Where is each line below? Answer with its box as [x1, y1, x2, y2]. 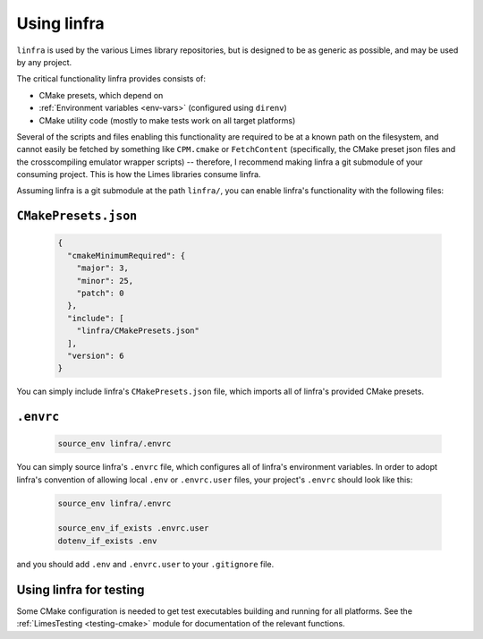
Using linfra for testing [16, 582, 145, 597]
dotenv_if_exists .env [57, 535, 157, 546]
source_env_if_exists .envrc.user [57, 524, 209, 533]
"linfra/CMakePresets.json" [76, 326, 200, 336]
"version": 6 [67, 350, 124, 361]
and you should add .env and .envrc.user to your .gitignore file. [16, 558, 275, 569]
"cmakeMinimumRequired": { [67, 251, 186, 260]
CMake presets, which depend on [38, 89, 164, 100]
